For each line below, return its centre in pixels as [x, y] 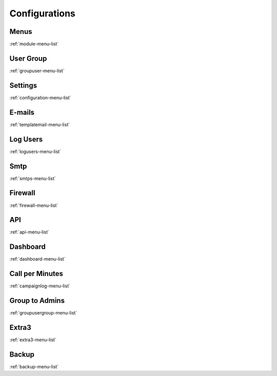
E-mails [22, 112]
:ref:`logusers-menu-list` [35, 151]
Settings [23, 85]
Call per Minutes [36, 274]
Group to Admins [37, 301]
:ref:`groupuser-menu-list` [37, 71]
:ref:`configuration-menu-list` [40, 97]
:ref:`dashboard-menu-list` [38, 259]
